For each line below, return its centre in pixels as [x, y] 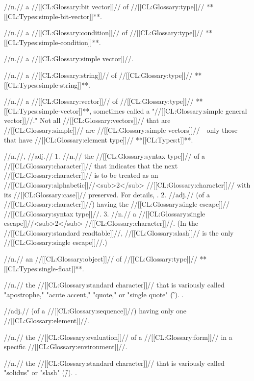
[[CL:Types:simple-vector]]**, [48, 110]
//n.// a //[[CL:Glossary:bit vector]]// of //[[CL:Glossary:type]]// [104, 6]
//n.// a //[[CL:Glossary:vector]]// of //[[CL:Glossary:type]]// [99, 101]
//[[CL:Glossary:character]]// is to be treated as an [81, 175]
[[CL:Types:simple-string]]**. [47, 84]
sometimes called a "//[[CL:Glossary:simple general [170, 110]
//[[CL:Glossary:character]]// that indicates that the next [91, 165]
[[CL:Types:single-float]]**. [44, 268]
